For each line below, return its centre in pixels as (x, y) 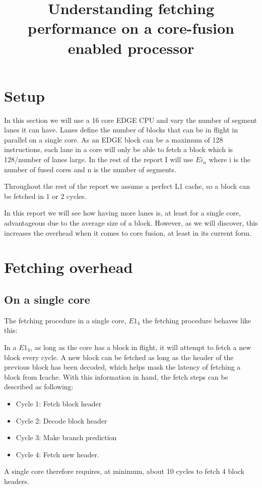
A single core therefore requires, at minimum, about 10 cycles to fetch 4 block (124, 471)
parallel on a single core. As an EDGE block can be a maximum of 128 (114, 139)
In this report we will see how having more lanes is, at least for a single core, (122, 213)
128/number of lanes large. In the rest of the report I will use (99, 159)
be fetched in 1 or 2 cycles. (45, 196)
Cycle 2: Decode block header (61, 420)
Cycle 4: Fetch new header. (57, 454)
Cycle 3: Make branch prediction (66, 437)
